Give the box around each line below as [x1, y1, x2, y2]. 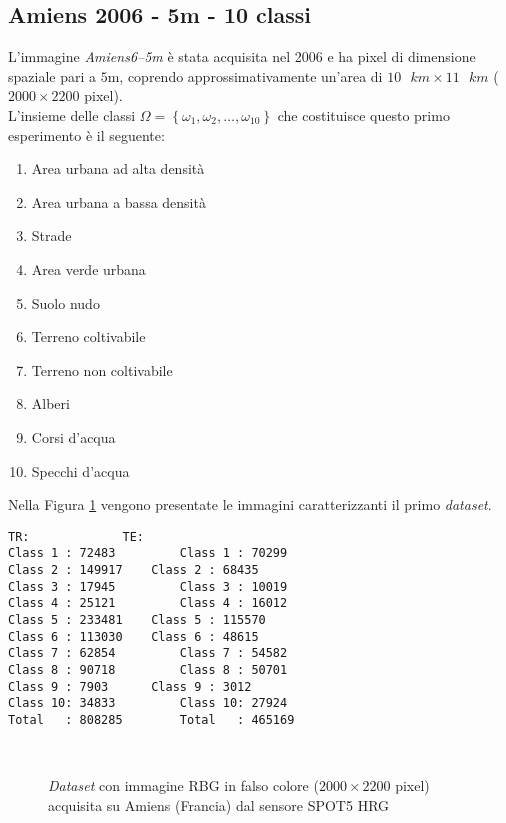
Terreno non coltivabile [31, 359, 173, 380]
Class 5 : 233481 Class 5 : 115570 [8, 612, 266, 627]
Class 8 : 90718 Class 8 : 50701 [8, 662, 288, 677]
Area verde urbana [31, 258, 146, 279]
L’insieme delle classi [8, 104, 136, 125]
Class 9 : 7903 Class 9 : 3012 [8, 679, 252, 694]
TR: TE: [8, 529, 145, 544]
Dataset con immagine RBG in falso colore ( [48, 775, 319, 796]
